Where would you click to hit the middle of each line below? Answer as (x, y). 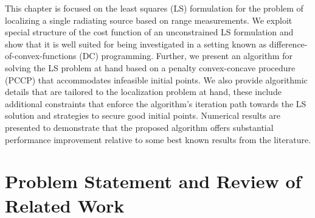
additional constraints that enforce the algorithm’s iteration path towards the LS (156, 103)
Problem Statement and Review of (153, 181)
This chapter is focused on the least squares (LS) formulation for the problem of (154, 8)
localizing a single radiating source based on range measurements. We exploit (149, 20)
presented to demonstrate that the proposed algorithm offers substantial (139, 127)
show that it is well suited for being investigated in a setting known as (136, 44)
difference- (288, 44)
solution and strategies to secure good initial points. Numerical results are (143, 115)
